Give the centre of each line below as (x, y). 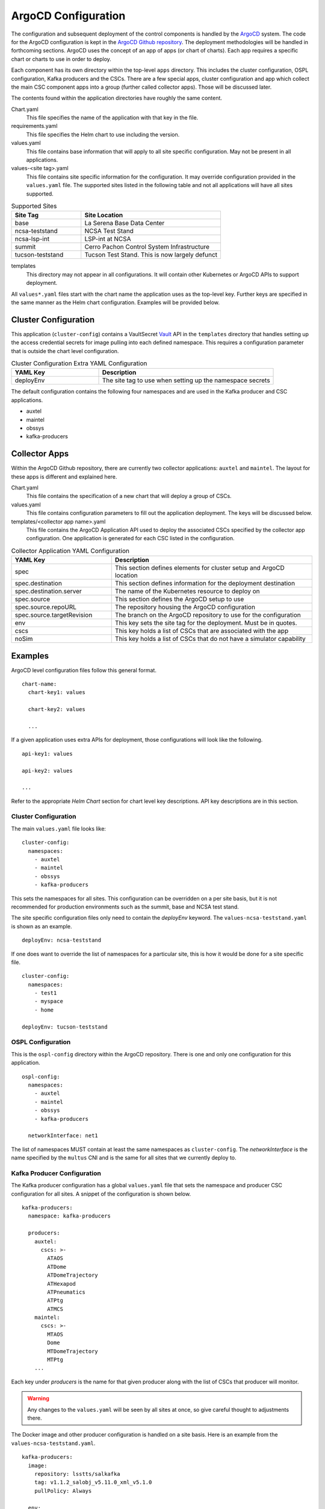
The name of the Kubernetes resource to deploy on (187, 592)
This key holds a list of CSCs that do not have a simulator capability (210, 639)
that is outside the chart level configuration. (65, 351)
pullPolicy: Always (63, 1491)
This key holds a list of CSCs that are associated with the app (202, 631)
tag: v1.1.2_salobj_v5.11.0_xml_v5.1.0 (93, 1482)
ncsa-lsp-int (32, 239)
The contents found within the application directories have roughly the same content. (117, 98)
